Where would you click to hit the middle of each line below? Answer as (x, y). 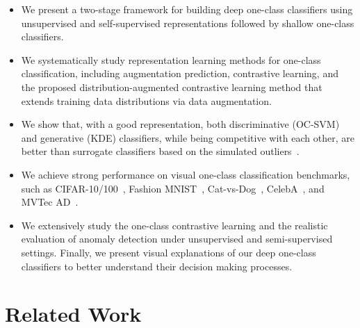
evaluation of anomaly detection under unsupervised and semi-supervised (177, 239)
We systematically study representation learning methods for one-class (171, 59)
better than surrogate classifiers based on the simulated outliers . (160, 151)
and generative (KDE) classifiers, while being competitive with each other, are (188, 137)
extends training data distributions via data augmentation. (146, 100)
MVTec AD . (50, 202)
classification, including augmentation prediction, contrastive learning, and (180, 73)
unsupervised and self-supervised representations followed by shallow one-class (188, 23)
